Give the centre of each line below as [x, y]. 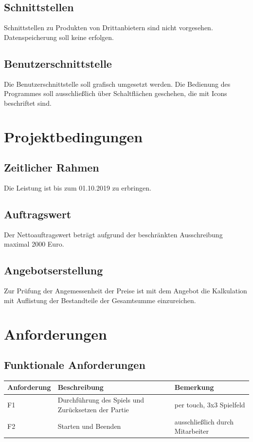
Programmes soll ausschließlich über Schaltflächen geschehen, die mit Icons [116, 93]
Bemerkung [194, 387]
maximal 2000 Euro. [34, 244]
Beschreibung [81, 387]
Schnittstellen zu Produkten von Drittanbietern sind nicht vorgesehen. [108, 28]
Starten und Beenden [89, 426]
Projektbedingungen [73, 136]
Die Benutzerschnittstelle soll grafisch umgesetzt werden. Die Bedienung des [117, 84]
